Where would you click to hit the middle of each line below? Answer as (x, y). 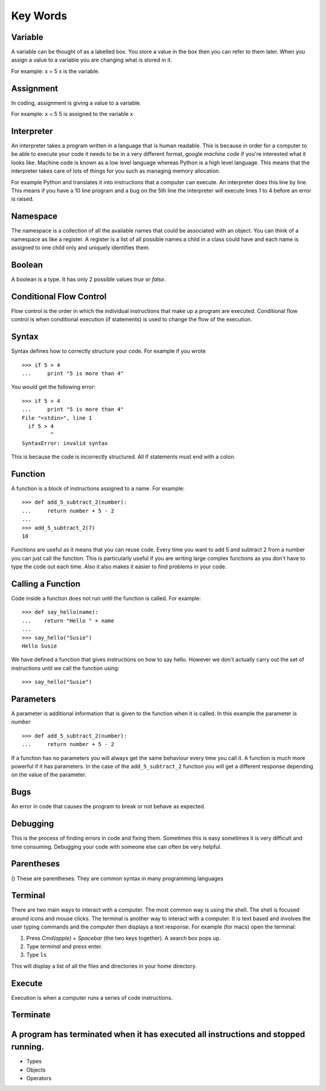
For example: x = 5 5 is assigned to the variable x (72, 114)
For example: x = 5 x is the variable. (55, 71)
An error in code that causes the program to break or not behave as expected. (108, 806)
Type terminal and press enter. (64, 946)
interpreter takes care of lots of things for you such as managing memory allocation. (116, 171)
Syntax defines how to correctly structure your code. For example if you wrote (109, 351)
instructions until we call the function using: (66, 668)
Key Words (39, 16)
